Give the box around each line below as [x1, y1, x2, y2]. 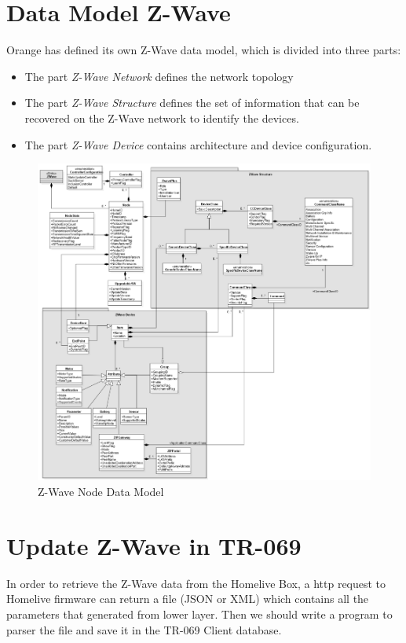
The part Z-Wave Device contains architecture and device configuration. [24, 136, 372, 152]
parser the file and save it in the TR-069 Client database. [6, 621, 282, 637]
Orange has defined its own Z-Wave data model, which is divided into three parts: [6, 42, 401, 58]
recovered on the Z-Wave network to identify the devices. [24, 109, 299, 126]
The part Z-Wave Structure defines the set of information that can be [24, 94, 360, 111]
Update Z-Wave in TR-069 [6, 529, 302, 561]
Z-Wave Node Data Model [38, 483, 164, 500]
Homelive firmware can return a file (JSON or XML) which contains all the [6, 590, 369, 607]
